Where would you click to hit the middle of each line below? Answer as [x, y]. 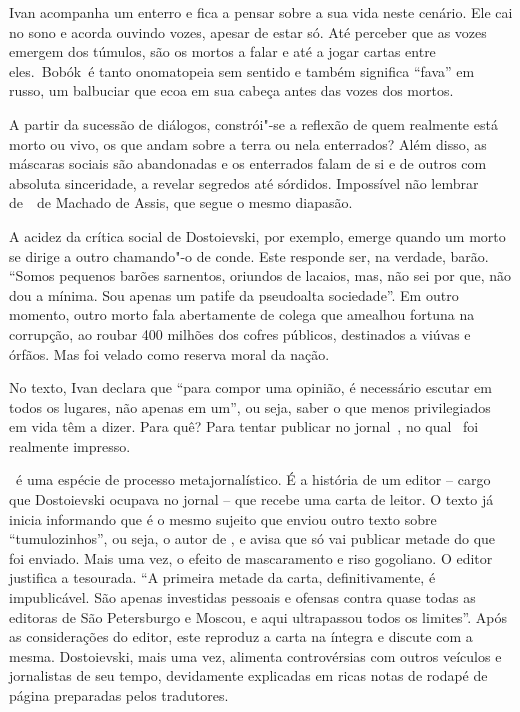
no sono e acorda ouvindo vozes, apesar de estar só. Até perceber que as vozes [248, 31]
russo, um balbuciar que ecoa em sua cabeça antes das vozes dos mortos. [231, 90]
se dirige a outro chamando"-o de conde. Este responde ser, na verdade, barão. [249, 255]
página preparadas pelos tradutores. [119, 695]
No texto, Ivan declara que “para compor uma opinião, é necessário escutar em [250, 387]
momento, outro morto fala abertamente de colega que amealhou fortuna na [242, 314]
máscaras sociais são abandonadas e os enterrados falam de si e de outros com [248, 163]
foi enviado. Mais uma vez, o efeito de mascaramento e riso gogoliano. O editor [251, 557]
